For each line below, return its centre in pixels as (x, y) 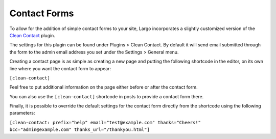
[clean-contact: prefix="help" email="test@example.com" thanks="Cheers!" (105, 122)
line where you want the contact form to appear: (60, 68)
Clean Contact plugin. (32, 35)
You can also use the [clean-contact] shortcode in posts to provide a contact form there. (107, 96)
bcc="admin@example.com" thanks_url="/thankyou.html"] (80, 130)
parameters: (22, 113)
